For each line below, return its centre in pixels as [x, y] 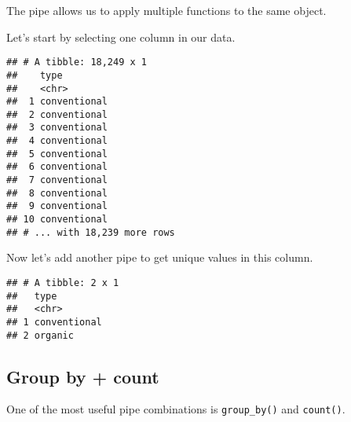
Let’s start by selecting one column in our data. [121, 37]
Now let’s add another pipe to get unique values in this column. [160, 257]
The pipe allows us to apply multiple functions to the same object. [166, 10]
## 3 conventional [57, 128]
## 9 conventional [57, 206]
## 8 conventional [57, 193]
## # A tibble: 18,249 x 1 [77, 62]
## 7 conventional [57, 180]
